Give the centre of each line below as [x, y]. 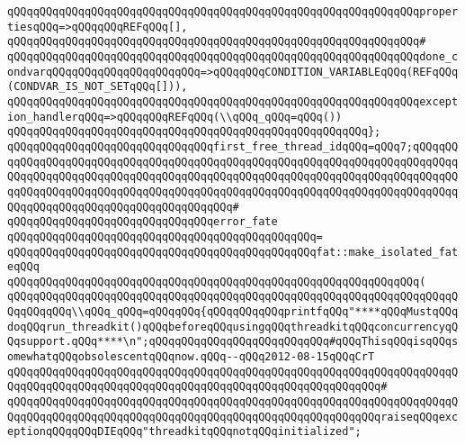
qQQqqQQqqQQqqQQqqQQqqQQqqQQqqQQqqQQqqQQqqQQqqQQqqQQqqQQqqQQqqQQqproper [233, 12]
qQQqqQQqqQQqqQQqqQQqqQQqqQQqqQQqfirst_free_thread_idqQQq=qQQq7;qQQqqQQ [233, 146]
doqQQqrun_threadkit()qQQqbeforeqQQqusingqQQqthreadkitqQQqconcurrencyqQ [233, 327]
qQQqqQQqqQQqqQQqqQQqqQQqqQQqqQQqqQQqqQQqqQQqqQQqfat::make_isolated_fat [233, 252]
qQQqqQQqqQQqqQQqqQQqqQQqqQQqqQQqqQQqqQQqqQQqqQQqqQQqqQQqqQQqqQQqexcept [233, 101]
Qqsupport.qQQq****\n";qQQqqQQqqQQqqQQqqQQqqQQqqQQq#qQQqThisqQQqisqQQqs [233, 342]
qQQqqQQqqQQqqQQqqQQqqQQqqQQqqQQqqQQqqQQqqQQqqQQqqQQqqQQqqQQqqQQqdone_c [233, 56]
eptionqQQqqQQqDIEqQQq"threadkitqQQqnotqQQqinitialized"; [184, 432]
